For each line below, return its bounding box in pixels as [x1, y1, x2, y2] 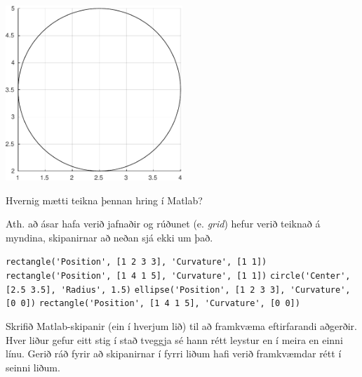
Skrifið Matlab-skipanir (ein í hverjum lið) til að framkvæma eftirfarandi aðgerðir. [6, 318, 357, 333]
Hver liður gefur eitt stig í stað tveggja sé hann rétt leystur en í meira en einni [6, 332, 343, 347]
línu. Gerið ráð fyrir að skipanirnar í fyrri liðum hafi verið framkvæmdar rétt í [6, 346, 342, 361]
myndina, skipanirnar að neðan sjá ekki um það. [6, 230, 213, 244]
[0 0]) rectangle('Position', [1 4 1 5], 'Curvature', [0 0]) [6, 298, 300, 309]
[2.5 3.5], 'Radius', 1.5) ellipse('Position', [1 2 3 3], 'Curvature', [6, 284, 351, 295]
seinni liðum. [6, 359, 60, 374]
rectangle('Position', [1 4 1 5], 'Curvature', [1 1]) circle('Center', [6, 270, 351, 281]
